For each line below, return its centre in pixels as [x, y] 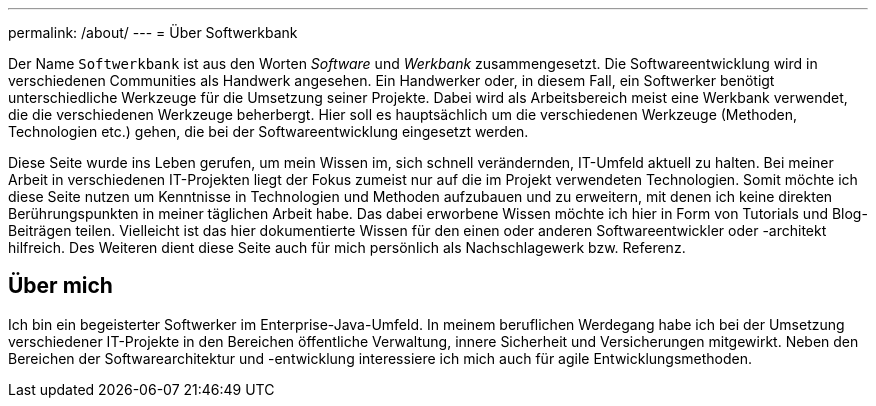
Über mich [60, 286]
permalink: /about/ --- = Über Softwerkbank [153, 32]
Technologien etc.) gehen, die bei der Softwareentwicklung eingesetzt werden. [268, 131]
